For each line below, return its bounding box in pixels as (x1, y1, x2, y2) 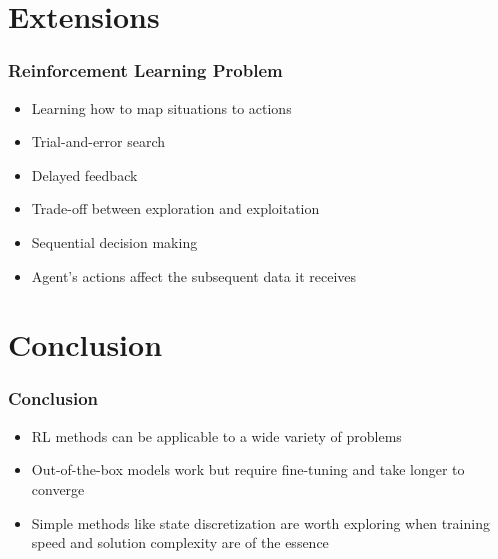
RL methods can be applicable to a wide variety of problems (31, 425, 402, 446)
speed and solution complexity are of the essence (31, 532, 329, 553)
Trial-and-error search (31, 131, 166, 152)
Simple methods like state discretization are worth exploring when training (31, 512, 490, 533)
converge (31, 478, 85, 499)
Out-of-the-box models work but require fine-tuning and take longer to (31, 459, 465, 480)
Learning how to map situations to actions (31, 97, 292, 118)
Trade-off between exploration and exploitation (31, 198, 320, 219)
